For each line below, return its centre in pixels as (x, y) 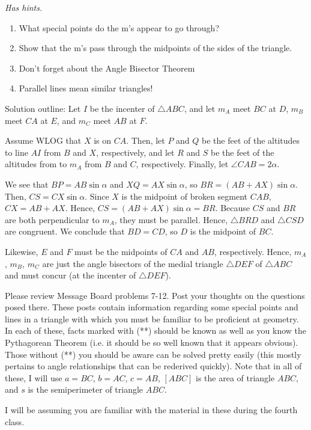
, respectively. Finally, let (182, 164)
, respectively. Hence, (253, 251)
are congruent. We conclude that (65, 231)
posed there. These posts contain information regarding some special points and (152, 307)
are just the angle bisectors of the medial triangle (133, 263)
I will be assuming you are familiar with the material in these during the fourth (151, 410)
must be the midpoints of (121, 251)
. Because (233, 208)
